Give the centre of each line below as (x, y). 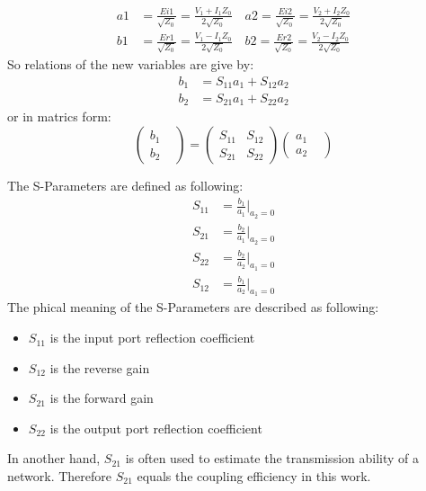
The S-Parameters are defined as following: (125, 186)
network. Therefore (60, 476)
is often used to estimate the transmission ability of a (272, 458)
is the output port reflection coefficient (156, 428)
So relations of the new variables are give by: (131, 63)
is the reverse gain (100, 367)
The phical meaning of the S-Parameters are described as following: (193, 307)
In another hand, (54, 458)
